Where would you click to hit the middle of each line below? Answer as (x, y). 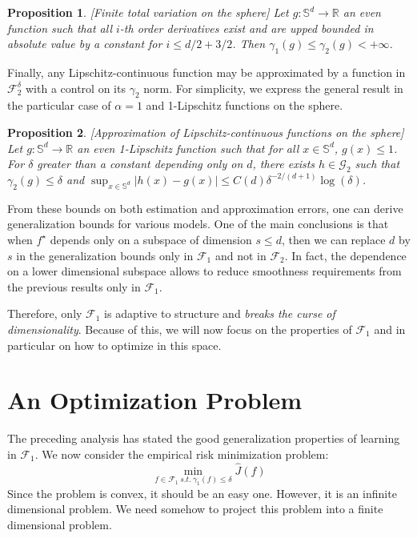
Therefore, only (45, 313)
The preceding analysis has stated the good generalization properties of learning (204, 438)
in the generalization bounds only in (105, 255)
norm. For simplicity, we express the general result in (273, 88)
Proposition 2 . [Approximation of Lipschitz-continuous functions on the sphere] (206, 132)
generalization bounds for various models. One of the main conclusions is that (198, 224)
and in (390, 329)
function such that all (60, 28)
